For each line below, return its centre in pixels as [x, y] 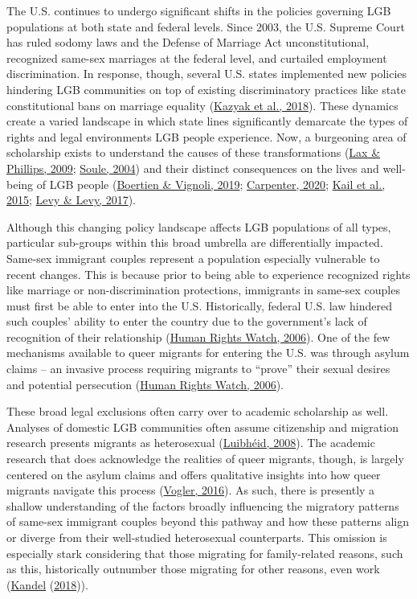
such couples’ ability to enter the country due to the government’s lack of [187, 321]
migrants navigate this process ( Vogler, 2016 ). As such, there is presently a [191, 490]
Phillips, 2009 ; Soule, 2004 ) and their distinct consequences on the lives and [193, 168]
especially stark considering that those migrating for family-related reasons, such [205, 553]
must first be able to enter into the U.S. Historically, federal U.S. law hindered [199, 305]
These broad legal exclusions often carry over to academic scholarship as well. [198, 411]
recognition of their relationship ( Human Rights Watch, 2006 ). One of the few [198, 336]
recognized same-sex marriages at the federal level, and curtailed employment [197, 57]
